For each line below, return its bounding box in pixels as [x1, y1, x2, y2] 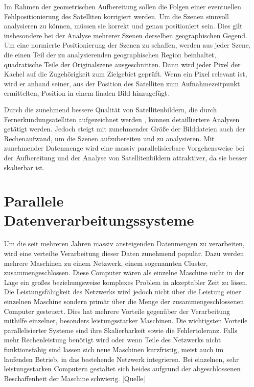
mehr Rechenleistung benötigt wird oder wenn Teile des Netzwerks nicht [4, 335, 221, 345]
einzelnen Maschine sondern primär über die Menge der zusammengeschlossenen [4, 296, 244, 306]
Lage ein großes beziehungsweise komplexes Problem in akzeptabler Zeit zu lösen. [4, 277, 248, 287]
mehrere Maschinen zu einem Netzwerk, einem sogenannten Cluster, [4, 258, 208, 268]
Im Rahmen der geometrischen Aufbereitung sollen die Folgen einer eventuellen [4, 1, 241, 11]
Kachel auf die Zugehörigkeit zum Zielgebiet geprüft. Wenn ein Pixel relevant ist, [4, 69, 247, 79]
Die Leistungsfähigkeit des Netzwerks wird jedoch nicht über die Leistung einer [4, 286, 241, 297]
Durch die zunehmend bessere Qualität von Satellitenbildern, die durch [4, 104, 217, 114]
